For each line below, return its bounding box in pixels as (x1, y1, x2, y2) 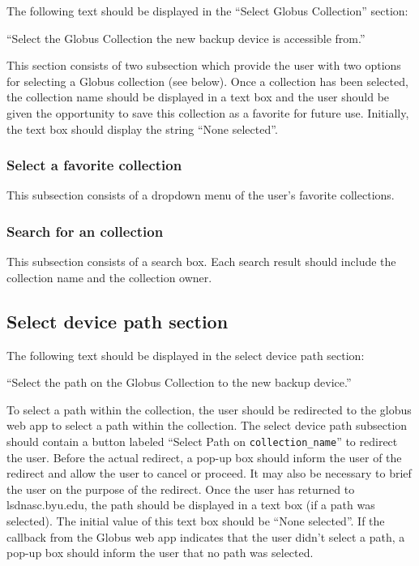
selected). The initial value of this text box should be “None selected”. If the (6, 512, 385, 529)
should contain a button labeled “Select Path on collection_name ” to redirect (6, 432, 398, 449)
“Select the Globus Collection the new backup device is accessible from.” (6, 29, 366, 46)
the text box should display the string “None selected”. (6, 120, 278, 137)
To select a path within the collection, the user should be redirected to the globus (6, 401, 412, 418)
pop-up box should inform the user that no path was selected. (6, 544, 314, 561)
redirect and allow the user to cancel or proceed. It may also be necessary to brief (6, 465, 412, 482)
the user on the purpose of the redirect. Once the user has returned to (6, 480, 355, 497)
